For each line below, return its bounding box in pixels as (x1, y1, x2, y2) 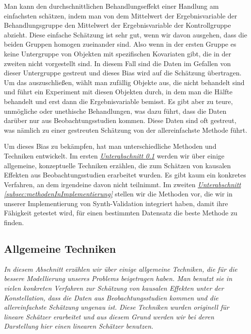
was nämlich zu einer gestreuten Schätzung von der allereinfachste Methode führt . (4, 124, 248, 135)
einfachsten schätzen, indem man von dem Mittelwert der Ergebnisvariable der (4, 10, 237, 20)
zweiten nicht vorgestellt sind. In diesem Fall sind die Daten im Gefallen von (4, 58, 231, 68)
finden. (4, 217, 24, 228)
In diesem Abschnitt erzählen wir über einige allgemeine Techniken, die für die (4, 264, 237, 274)
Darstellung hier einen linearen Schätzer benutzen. (4, 321, 154, 331)
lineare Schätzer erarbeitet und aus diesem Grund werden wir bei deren (4, 311, 214, 321)
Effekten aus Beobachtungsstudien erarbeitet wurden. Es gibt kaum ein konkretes (4, 170, 246, 180)
